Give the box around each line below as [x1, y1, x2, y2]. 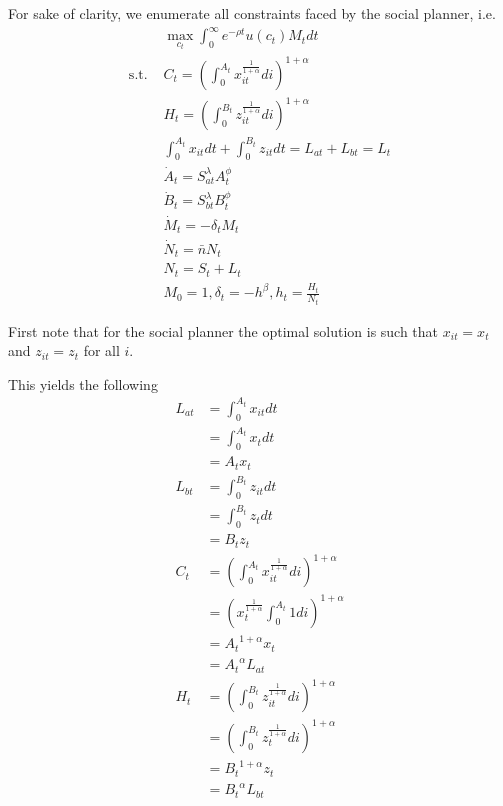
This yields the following [8, 373, 158, 394]
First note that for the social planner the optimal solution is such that [8, 320, 439, 341]
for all [83, 340, 120, 361]
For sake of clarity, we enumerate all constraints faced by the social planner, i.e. [8, 3, 496, 23]
